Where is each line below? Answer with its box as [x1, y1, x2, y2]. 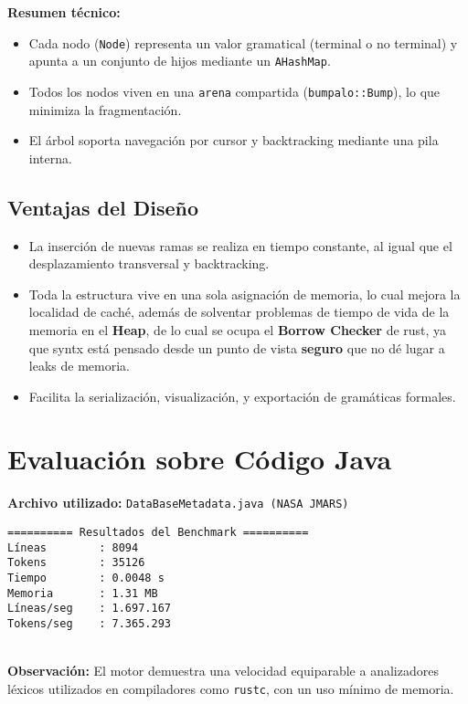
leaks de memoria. [28, 356, 130, 375]
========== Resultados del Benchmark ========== [7, 526, 309, 540]
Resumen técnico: [7, 3, 121, 21]
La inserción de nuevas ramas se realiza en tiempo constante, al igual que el [28, 236, 452, 255]
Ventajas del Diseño [7, 193, 199, 221]
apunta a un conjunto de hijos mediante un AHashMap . [28, 51, 331, 70]
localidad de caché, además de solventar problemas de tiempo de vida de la [28, 302, 450, 321]
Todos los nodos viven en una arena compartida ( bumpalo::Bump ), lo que [28, 81, 441, 100]
